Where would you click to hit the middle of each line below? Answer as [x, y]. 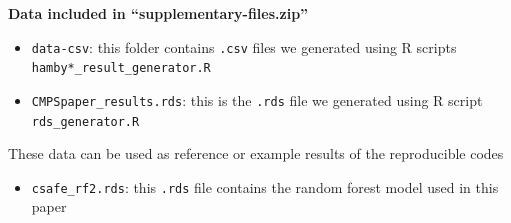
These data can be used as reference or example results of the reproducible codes [256, 153]
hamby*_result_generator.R [121, 68]
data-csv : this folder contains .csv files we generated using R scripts [244, 46]
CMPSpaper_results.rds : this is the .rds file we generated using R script [257, 99]
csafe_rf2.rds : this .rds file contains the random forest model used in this [265, 186]
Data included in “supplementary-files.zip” [158, 13]
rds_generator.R [85, 121]
